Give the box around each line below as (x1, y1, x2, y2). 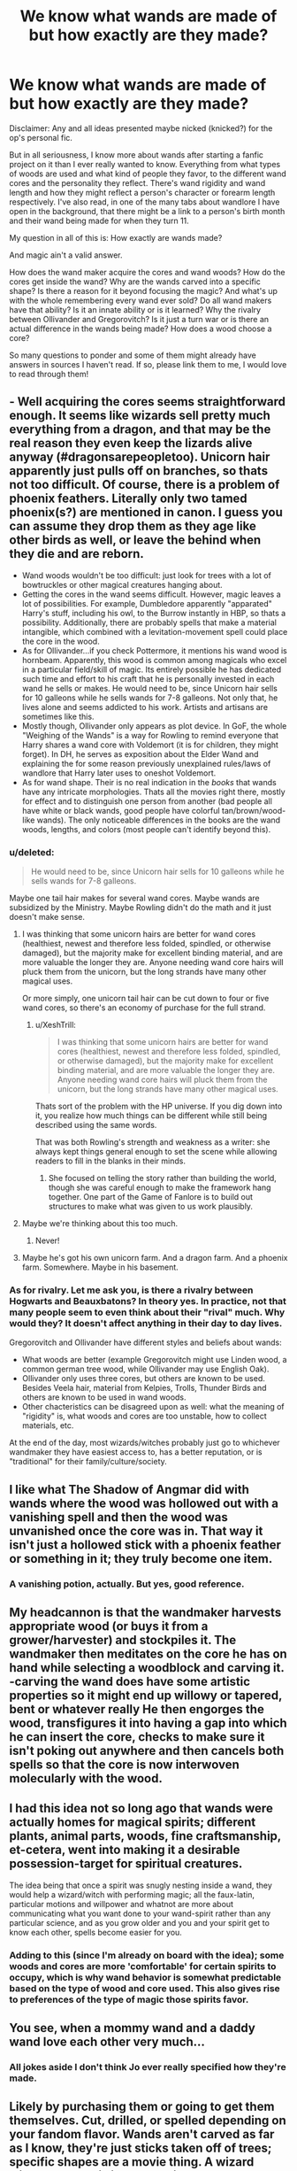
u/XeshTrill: (34, 1020, 77, 1031)
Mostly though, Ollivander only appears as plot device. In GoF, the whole (21, 720, 287, 731)
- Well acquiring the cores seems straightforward (9, 394, 286, 409)
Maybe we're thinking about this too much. (21, 1218, 179, 1229)
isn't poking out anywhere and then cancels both (9, 1743, 285, 1758)
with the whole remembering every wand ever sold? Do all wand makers (9, 295, 272, 305)
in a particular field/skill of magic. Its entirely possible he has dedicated (21, 664, 281, 675)
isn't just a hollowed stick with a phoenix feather (9, 1537, 281, 1552)
